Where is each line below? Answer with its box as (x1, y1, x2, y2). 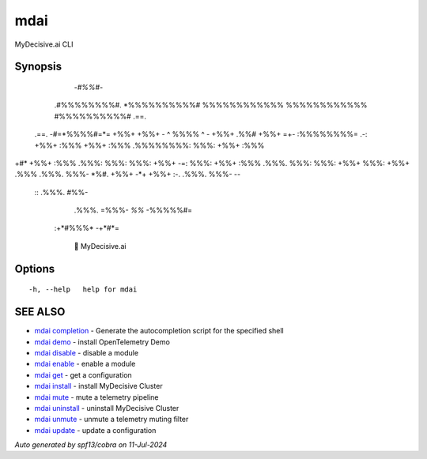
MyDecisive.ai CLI (14, 40, 74, 49)
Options (14, 261, 55, 276)
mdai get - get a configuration (34, 370, 132, 379)
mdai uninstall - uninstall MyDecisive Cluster (34, 403, 179, 412)
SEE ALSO (14, 305, 66, 319)
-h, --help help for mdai (28, 285, 138, 294)
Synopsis (14, 60, 62, 73)
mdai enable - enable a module (34, 359, 136, 369)
